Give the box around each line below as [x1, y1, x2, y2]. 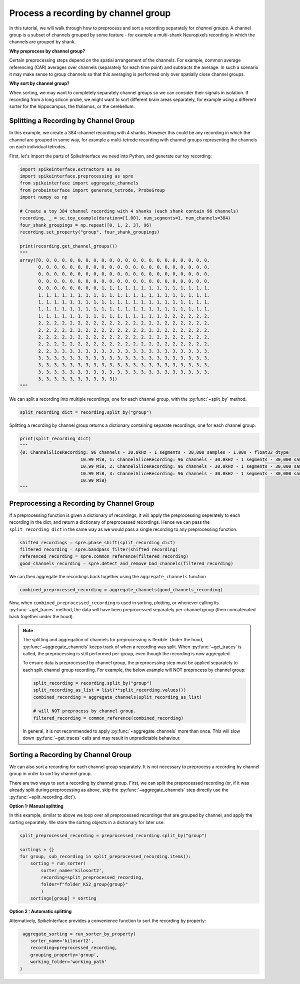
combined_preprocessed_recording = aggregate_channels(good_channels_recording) [19, 587, 223, 592]
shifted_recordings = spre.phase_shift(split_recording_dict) [19, 540, 175, 545]
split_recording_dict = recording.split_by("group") [19, 409, 152, 415]
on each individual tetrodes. [9, 144, 67, 150]
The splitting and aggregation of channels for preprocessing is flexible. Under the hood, [22, 637, 203, 643]
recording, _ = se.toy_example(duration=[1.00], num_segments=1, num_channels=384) [19, 215, 231, 221]
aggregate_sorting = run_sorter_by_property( [22, 931, 136, 937]
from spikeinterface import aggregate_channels [19, 180, 138, 186]
